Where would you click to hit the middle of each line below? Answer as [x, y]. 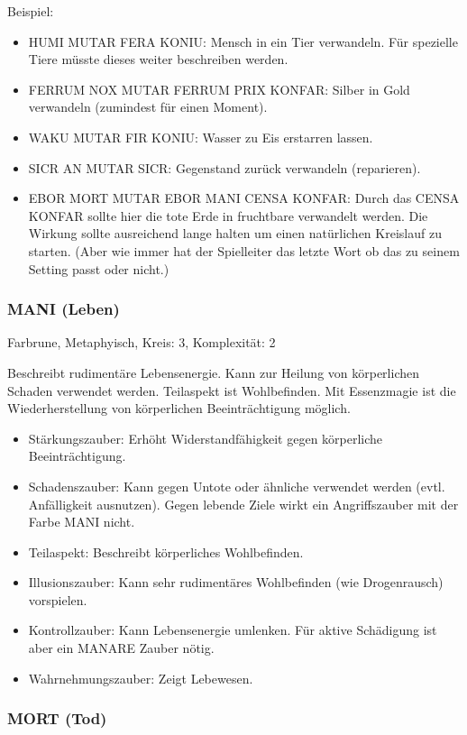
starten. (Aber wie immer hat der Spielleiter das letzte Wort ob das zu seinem [244, 250]
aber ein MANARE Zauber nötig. [121, 648]
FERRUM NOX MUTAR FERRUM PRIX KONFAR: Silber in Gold [219, 89]
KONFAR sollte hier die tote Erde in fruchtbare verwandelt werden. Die [228, 215]
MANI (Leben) [64, 309]
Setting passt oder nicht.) [99, 268]
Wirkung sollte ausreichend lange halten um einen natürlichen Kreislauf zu [235, 233]
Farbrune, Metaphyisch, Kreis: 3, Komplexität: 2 [142, 342]
